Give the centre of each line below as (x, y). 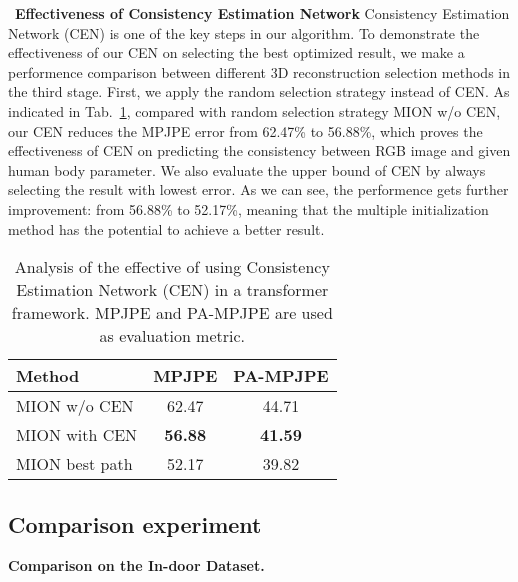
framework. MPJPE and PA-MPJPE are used (172, 313)
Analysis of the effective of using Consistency (172, 267)
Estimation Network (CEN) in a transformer (172, 290)
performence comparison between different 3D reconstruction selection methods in (259, 71)
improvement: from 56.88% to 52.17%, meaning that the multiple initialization (248, 208)
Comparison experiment (135, 523)
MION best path (74, 464)
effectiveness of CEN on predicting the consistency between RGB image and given (259, 150)
